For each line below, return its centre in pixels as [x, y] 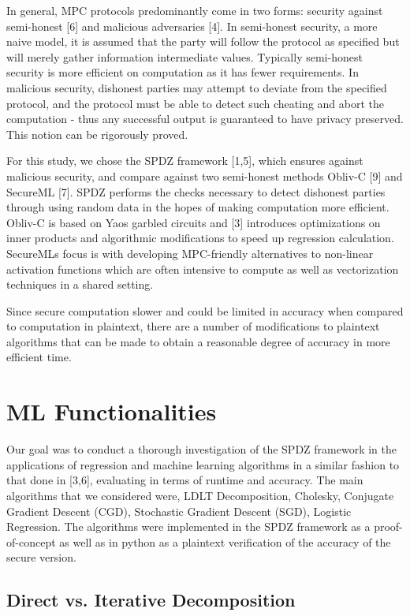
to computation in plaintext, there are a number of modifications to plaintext [193, 326]
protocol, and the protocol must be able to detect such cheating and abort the [195, 103]
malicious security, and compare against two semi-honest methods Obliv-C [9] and [205, 175]
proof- [388, 526]
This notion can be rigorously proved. [97, 134]
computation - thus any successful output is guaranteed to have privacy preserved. [205, 119]
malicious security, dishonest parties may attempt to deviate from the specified [197, 87]
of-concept [31, 541]
